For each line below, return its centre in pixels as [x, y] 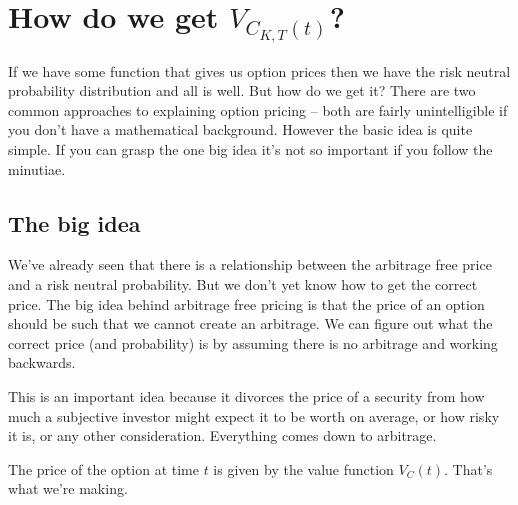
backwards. [42, 362]
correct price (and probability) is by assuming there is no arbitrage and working [253, 342]
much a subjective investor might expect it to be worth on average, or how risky [254, 415]
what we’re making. [68, 488]
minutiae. [37, 168]
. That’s [468, 468]
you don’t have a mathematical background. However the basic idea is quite [240, 129]
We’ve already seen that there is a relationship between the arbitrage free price [250, 264]
